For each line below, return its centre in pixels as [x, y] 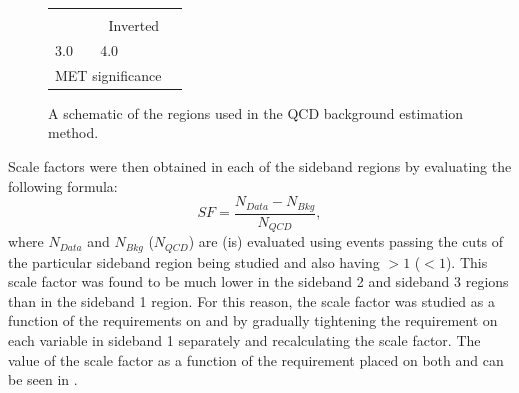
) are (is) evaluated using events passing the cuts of [346, 241]
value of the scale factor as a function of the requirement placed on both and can [256, 359]
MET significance [108, 74]
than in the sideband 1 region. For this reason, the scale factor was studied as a [251, 300]
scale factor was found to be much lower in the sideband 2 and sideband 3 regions [258, 281]
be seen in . [43, 379]
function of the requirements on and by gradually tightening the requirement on [253, 320]
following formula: [63, 185]
